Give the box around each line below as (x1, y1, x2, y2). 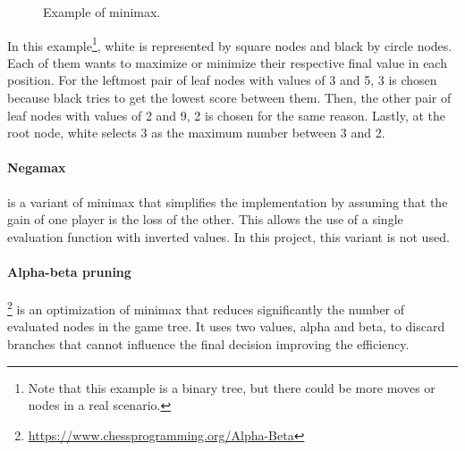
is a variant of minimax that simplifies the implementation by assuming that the (7, 192, 448, 211)
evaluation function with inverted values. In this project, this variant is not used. (7, 227, 450, 246)
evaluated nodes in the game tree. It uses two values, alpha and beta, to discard (7, 317, 445, 336)
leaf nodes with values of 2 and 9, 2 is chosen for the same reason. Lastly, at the (7, 105, 445, 124)
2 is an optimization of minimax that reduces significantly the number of (7, 297, 405, 318)
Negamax (7, 158, 66, 177)
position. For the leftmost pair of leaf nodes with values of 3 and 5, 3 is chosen (7, 71, 437, 89)
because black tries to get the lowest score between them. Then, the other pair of (7, 88, 452, 107)
